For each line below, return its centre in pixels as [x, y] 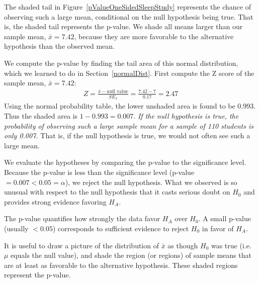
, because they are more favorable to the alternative [154, 36]
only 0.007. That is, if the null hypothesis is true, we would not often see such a [127, 135]
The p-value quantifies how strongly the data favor [82, 218]
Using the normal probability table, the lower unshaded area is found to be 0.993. [130, 106]
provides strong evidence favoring [55, 201]
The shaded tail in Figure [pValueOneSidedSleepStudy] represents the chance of [127, 7]
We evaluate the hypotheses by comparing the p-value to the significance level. [125, 162]
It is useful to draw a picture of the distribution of [81, 245]
